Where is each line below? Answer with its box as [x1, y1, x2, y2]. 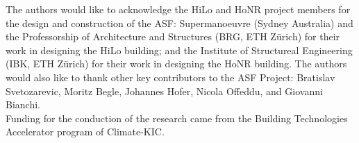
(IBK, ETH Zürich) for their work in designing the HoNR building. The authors [6, 56, 347, 71]
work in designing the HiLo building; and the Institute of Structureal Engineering [6, 42, 353, 57]
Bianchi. [6, 97, 40, 112]
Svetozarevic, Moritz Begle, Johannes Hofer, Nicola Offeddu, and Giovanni [6, 83, 323, 98]
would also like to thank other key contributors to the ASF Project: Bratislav [6, 69, 335, 84]
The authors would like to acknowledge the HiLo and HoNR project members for [6, 2, 351, 16]
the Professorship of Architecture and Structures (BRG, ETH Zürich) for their [6, 29, 340, 44]
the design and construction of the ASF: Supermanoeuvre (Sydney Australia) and [6, 15, 353, 30]
